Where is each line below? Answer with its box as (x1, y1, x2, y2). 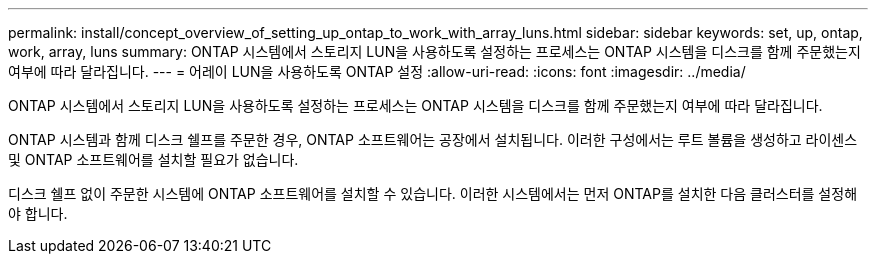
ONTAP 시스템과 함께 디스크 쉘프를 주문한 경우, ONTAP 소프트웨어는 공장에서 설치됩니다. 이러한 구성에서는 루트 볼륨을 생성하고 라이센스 (8, 131, 858, 148)
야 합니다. (8, 205, 68, 222)
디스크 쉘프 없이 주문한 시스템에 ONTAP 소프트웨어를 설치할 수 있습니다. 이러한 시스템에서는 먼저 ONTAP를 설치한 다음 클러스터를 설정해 (8, 185, 858, 202)
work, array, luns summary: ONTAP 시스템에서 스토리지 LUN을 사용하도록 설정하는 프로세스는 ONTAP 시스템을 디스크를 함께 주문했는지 (8, 43, 861, 60)
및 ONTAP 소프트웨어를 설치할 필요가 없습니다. (8, 151, 299, 168)
